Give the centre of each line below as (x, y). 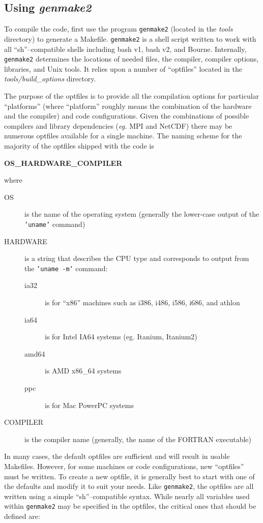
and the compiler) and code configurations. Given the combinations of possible (127, 116)
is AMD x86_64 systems (83, 371)
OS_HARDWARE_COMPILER (63, 163)
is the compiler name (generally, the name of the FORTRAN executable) (138, 439)
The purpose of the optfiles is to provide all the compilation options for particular (132, 95)
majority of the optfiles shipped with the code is (79, 145)
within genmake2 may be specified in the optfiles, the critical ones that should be (130, 506)
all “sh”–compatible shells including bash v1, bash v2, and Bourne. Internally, (125, 49)
